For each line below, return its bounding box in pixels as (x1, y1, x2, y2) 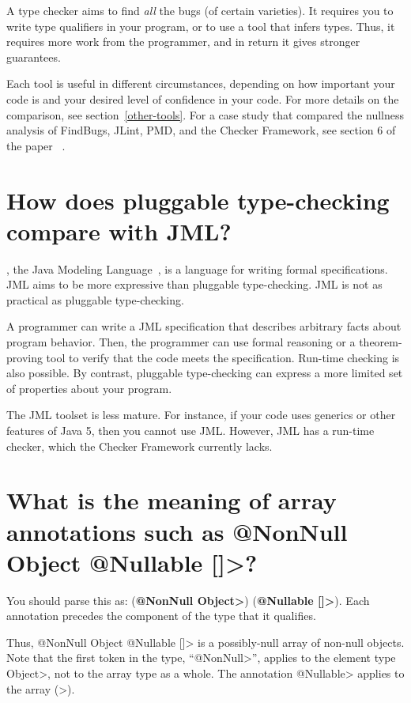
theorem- (359, 334, 402, 350)
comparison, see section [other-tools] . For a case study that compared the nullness (6, 106, 405, 123)
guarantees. (6, 48, 61, 65)
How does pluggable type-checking (6, 183, 390, 216)
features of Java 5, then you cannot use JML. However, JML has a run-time (6, 422, 375, 438)
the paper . (6, 137, 66, 153)
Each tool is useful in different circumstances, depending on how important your (6, 75, 395, 92)
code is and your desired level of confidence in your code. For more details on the (6, 90, 399, 107)
